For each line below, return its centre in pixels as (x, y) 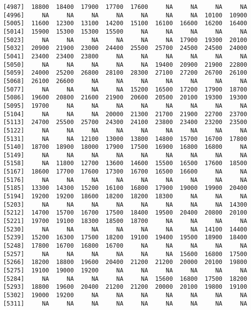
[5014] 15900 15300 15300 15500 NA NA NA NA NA (125, 31)
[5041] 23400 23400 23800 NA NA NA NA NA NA (125, 56)
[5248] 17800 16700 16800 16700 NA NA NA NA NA (125, 246)
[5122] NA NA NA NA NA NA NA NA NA (125, 130)
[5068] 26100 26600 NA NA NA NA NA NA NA (125, 81)
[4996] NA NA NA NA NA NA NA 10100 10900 (125, 15)
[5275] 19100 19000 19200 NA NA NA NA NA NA (125, 270)
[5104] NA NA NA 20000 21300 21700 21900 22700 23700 (125, 114)
